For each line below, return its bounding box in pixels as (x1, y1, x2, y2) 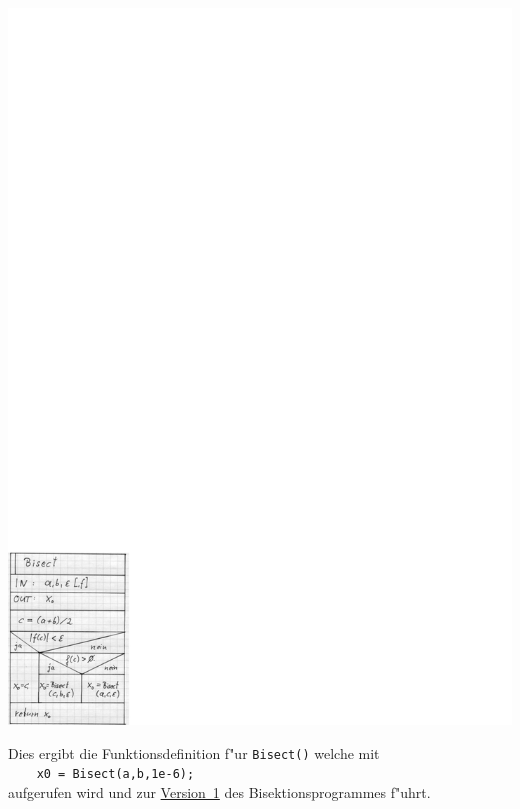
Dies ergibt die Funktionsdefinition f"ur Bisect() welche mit (8, 742, 380, 763)
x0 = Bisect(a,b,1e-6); (36, 767, 195, 782)
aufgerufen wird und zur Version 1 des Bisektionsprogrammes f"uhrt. (8, 782, 431, 802)
